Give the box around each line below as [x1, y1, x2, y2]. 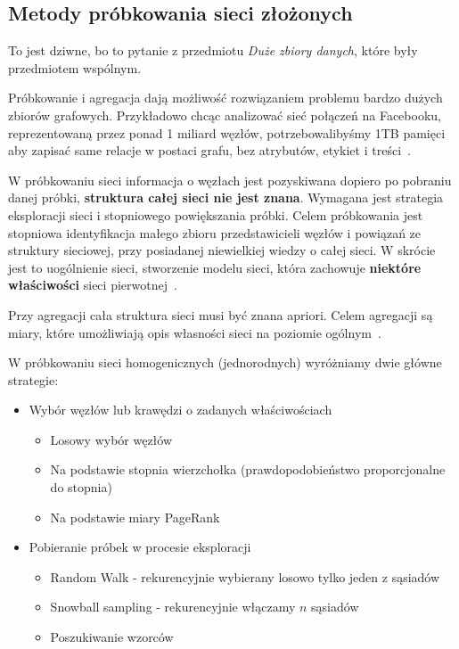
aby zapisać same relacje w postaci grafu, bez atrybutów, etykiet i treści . [8, 141, 411, 160]
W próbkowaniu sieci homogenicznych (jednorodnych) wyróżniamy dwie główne [8, 353, 442, 372]
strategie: [8, 370, 59, 389]
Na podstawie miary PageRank [50, 507, 220, 526]
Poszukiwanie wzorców [50, 628, 174, 646]
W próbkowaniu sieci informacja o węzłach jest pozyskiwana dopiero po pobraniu [8, 170, 452, 189]
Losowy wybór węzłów [50, 430, 173, 448]
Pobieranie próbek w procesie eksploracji [29, 538, 251, 556]
